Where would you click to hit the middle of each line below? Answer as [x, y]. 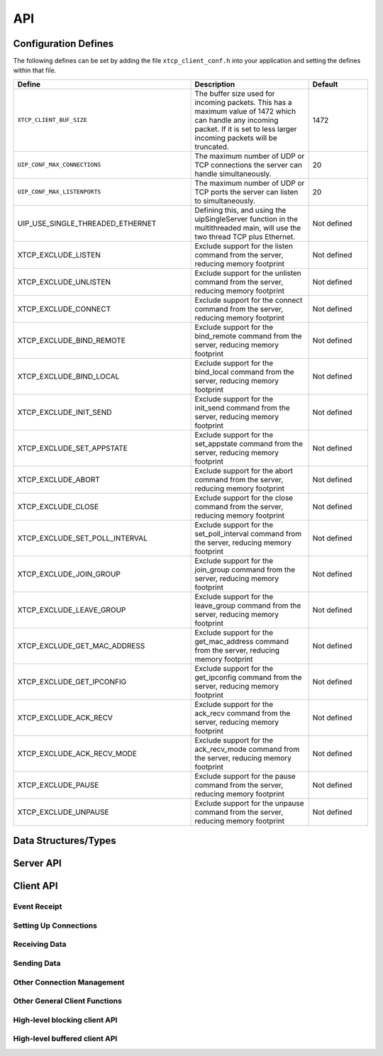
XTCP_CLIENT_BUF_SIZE [52, 120]
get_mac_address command [242, 641]
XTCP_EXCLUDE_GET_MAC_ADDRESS [81, 645]
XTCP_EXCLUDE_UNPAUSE [63, 812]
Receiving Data [40, 945]
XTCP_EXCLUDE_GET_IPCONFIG [72, 682]
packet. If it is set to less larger [246, 129]
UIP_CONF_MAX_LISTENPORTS [59, 192]
